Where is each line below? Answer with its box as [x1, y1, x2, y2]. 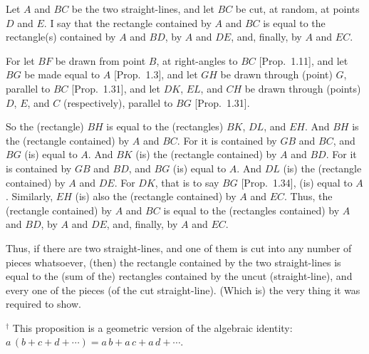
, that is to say [155, 175, 219, 189]
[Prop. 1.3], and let [113, 67, 198, 82]
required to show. [6, 296, 81, 311]
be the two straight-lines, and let [71, 1, 214, 16]
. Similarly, [6, 189, 53, 204]
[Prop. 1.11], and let [259, 53, 348, 68]
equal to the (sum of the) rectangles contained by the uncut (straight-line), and [6, 269, 353, 283]
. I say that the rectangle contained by [43, 15, 212, 30]
